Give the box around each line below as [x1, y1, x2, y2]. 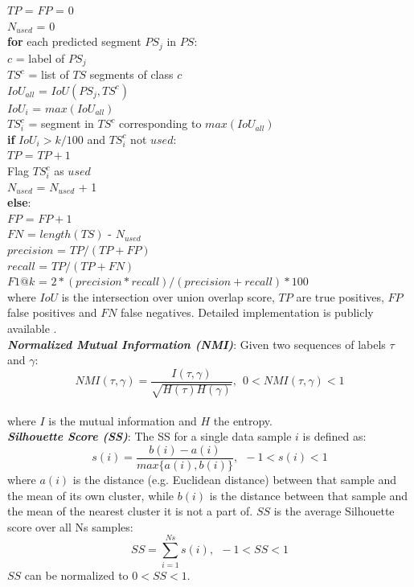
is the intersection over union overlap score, [61, 288, 275, 305]
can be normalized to [24, 566, 129, 583]
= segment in [28, 115, 94, 132]
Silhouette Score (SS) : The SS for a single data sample [7, 428, 292, 445]
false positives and [7, 304, 97, 321]
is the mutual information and [48, 412, 197, 429]
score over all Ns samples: [7, 518, 133, 535]
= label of [15, 49, 65, 66]
